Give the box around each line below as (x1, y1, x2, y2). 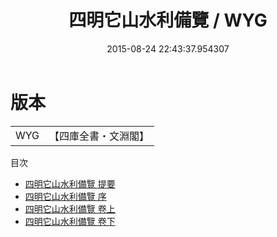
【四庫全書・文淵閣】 (49, 129, 150, 143)
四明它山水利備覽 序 (24, 190, 107, 202)
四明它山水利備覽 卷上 (24, 202, 116, 215)
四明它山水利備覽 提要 (24, 177, 116, 190)
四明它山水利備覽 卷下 (24, 215, 116, 227)
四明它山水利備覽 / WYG (68, 9, 268, 32)
